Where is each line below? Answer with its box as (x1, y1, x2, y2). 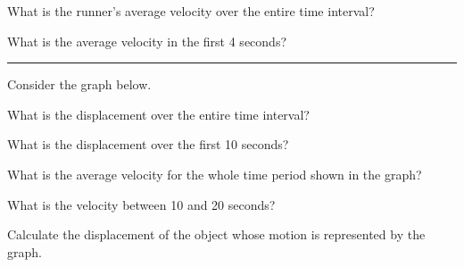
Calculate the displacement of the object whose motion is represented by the (7, 225, 426, 244)
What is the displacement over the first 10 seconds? (7, 135, 289, 154)
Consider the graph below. (7, 75, 152, 94)
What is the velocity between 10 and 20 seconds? (7, 195, 276, 213)
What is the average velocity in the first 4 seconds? (7, 31, 287, 50)
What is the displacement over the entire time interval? (7, 104, 310, 123)
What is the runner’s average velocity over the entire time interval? (7, 2, 375, 20)
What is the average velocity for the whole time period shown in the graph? (7, 164, 422, 183)
